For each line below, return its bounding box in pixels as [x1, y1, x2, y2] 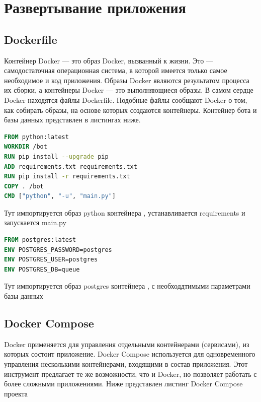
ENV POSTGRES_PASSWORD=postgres [4, 246, 112, 253]
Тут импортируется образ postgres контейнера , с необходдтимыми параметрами [4, 281, 250, 291]
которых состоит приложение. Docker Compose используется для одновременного [4, 349, 255, 359]
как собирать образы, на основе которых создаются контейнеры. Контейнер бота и [4, 104, 257, 115]
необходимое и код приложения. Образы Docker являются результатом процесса [4, 75, 249, 85]
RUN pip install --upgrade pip [4, 153, 109, 160]
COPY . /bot [4, 182, 44, 190]
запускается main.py [4, 217, 66, 228]
